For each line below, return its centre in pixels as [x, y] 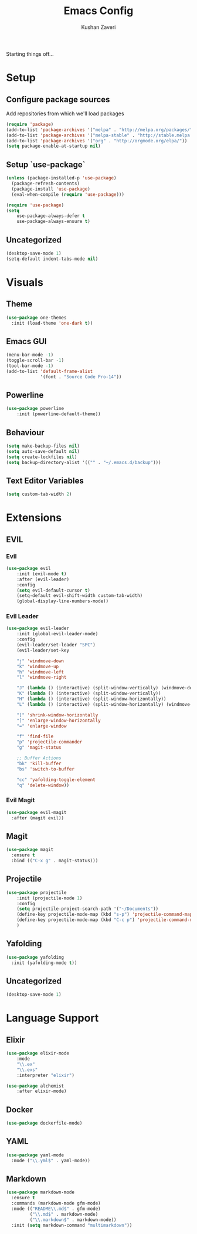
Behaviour [26, 433]
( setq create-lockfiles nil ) [42, 457]
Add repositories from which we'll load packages [65, 114]
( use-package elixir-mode [38, 1053]
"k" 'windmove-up [38, 666]
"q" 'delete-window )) [43, 785]
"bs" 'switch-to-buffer [46, 769]
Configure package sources [58, 99]
